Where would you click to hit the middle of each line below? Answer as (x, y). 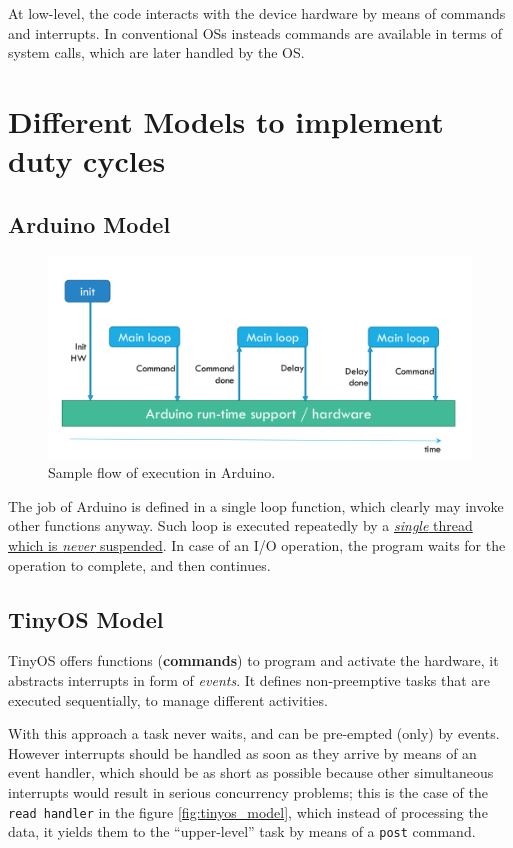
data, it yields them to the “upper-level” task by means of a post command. (242, 831)
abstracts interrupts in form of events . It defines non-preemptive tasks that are (249, 679)
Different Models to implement (226, 120)
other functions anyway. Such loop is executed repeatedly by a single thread (240, 525)
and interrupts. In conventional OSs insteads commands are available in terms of (255, 32)
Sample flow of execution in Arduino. (162, 472)
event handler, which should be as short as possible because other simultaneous (251, 772)
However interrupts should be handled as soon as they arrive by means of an (242, 752)
